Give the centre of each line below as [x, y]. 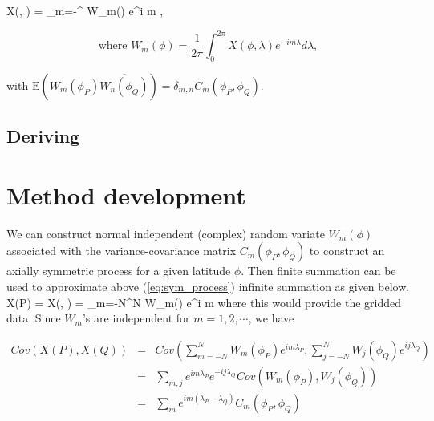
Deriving [43, 136]
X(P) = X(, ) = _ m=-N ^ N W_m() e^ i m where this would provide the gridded [204, 302]
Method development [126, 194]
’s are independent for [136, 318]
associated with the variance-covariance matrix [122, 251]
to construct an [347, 251]
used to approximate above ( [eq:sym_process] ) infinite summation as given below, [208, 286]
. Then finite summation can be [318, 271]
